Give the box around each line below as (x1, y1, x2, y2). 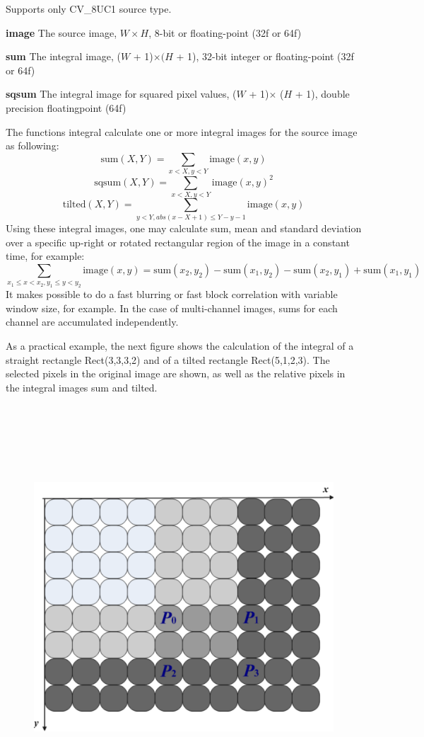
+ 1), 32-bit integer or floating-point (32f (176, 49, 354, 64)
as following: (6, 138, 59, 153)
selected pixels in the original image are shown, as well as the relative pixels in (6, 366, 346, 381)
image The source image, (6, 25, 117, 40)
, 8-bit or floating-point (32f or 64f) (148, 25, 302, 40)
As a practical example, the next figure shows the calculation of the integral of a (6, 338, 354, 353)
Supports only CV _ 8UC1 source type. (6, 1, 172, 16)
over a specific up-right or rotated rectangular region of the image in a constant (6, 234, 350, 249)
